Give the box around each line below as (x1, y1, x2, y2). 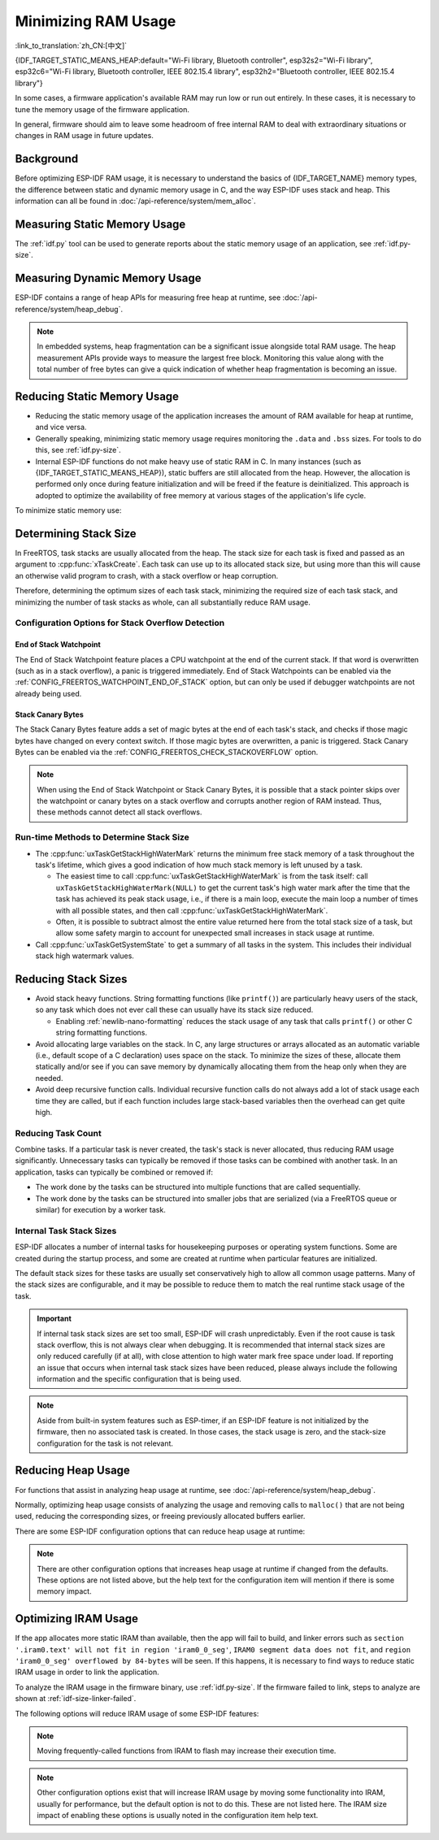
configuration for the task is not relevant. (37, 1439, 174, 1448)
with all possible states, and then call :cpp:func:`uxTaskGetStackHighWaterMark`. (55, 905, 328, 915)
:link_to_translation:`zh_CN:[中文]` (15, 41, 128, 50)
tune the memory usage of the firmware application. (15, 104, 190, 114)
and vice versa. (35, 423, 87, 432)
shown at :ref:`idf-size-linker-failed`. (15, 1694, 137, 1703)
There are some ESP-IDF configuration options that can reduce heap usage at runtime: (15, 1526, 306, 1536)
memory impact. (37, 1586, 93, 1596)
